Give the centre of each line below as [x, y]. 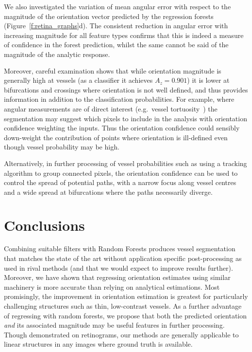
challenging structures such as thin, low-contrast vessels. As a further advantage [123, 306]
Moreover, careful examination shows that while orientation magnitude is [113, 70]
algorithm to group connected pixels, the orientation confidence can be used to [121, 173]
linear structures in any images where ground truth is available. [98, 344]
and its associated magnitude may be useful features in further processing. [114, 325]
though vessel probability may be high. [62, 147]
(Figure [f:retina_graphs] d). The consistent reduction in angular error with [116, 26]
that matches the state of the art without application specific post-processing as [123, 258]
